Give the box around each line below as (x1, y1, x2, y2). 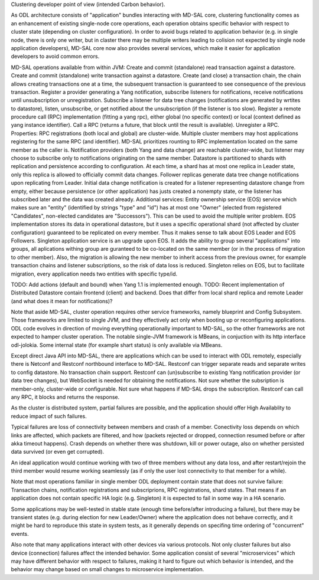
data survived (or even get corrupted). (11, 448, 105, 456)
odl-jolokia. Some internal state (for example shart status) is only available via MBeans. (11, 341, 223, 348)
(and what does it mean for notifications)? (11, 297, 113, 304)
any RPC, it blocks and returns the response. (11, 393, 120, 401)
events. (11, 530, 29, 537)
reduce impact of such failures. (11, 412, 87, 420)
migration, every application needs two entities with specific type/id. (11, 270, 178, 277)
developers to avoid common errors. (11, 53, 100, 60)
